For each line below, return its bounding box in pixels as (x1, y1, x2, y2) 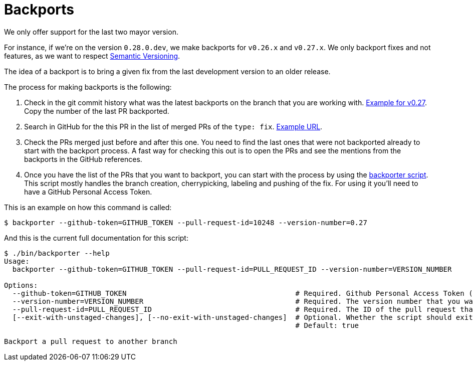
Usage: (4, 257, 30, 265)
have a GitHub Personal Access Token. (24, 187, 152, 196)
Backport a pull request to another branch (4, 337, 177, 345)
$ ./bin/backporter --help (4, 249, 110, 257)
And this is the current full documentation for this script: (4, 233, 188, 242)
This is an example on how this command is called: (4, 203, 172, 212)
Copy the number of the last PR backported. (24, 106, 169, 115)
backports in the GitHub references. (24, 154, 142, 163)
